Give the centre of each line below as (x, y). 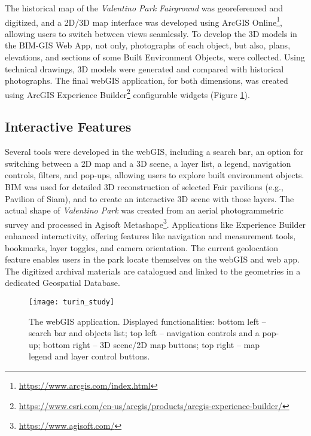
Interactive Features (68, 126)
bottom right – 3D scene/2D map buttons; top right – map (152, 344)
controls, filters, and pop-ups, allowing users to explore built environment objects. (155, 175)
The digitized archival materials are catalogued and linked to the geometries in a (153, 271)
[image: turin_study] (72, 302)
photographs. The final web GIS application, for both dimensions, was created (147, 80)
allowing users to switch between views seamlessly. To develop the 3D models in (151, 33)
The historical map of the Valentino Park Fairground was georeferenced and (144, 8)
